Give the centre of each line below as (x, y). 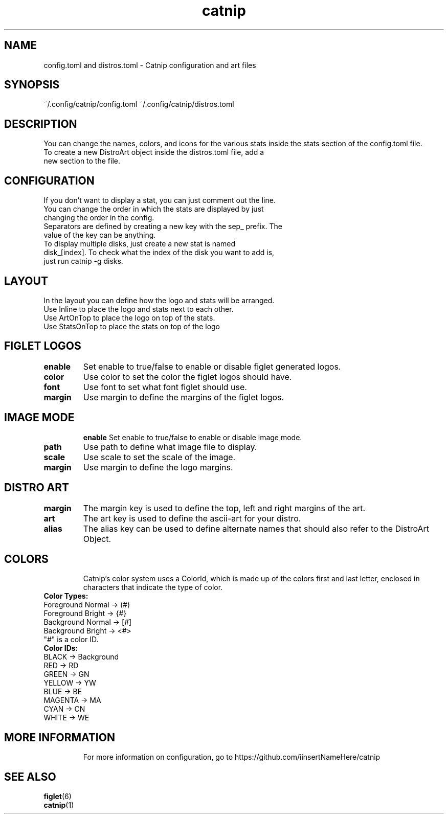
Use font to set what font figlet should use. (165, 387)
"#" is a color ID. (71, 640)
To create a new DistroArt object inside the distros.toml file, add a (154, 152)
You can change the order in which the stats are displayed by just (154, 209)
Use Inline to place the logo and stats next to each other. (139, 309)
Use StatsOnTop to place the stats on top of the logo (132, 326)
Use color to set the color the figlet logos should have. (187, 377)
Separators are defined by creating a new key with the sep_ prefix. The (163, 226)
